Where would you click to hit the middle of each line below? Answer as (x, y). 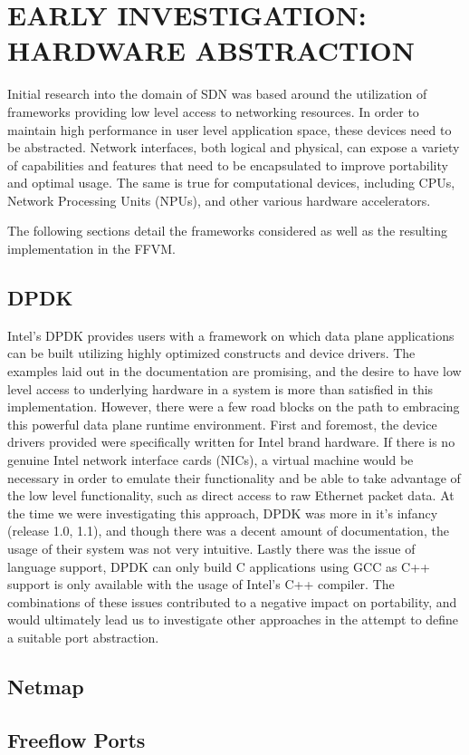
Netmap (46, 686)
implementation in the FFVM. (91, 249)
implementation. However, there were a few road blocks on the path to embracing (234, 407)
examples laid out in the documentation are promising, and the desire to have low (234, 371)
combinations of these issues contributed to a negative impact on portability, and (232, 601)
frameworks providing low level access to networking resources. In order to (213, 111)
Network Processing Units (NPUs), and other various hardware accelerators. (219, 200)
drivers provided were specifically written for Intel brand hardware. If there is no (231, 442)
